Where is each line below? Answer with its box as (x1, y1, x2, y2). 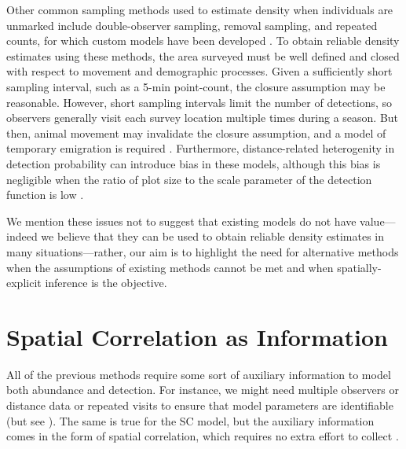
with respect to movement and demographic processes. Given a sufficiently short (6, 63, 393, 79)
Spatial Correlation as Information (6, 320, 388, 352)
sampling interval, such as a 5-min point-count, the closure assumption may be (6, 78, 386, 94)
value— (360, 212, 396, 229)
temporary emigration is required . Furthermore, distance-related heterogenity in (6, 140, 395, 156)
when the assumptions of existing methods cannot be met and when (6, 259, 334, 275)
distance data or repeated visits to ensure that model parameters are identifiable (6, 397, 393, 413)
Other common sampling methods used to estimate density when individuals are (6, 2, 393, 17)
